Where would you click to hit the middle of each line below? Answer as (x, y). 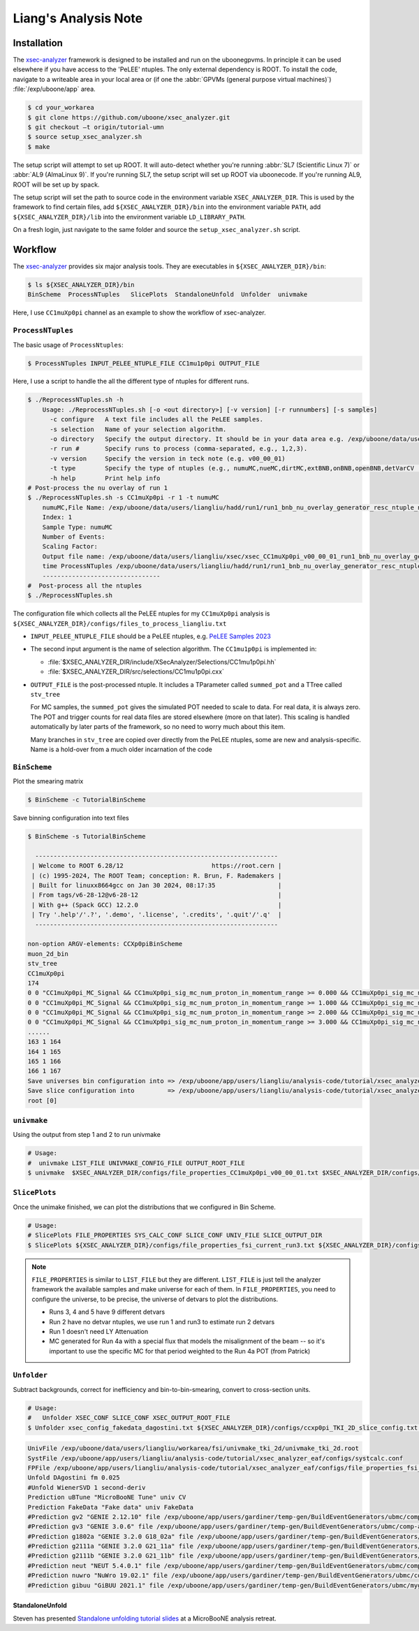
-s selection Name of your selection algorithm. (138, 429)
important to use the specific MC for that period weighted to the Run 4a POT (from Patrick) (180, 1351)
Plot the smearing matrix (48, 781)
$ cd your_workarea (61, 108)
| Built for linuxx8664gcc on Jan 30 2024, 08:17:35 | (157, 885)
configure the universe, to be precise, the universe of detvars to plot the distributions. (155, 1299)
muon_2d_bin (48, 954)
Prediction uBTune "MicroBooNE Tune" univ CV (107, 1498)
